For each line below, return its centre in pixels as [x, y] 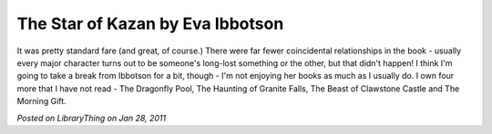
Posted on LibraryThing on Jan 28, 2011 [92, 118]
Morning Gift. [42, 101]
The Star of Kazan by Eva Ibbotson [150, 24]
